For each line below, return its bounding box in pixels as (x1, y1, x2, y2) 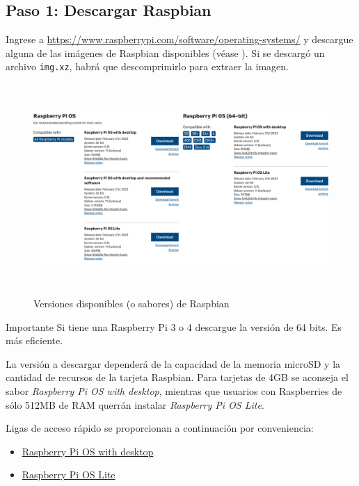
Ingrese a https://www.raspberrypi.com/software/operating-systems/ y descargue (6, 32, 353, 47)
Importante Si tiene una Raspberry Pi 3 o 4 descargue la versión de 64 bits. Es (6, 319, 342, 334)
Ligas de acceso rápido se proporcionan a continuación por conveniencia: (6, 421, 314, 435)
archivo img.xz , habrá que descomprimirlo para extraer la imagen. (6, 59, 289, 74)
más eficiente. (6, 333, 63, 348)
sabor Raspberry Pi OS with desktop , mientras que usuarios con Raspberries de (6, 383, 342, 398)
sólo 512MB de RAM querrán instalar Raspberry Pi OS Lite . (6, 397, 264, 412)
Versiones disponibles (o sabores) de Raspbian (33, 296, 230, 310)
